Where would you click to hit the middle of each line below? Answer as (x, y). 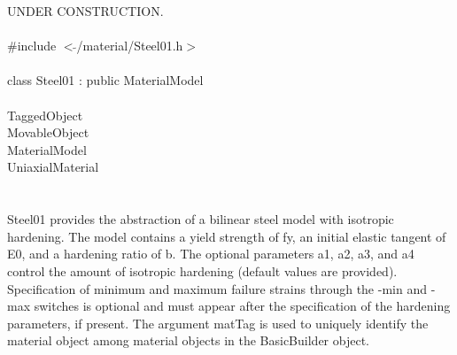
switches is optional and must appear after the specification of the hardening (242, 306)
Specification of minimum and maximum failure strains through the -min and (217, 288)
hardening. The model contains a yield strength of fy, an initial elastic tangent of (227, 236)
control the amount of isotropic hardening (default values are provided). (202, 270)
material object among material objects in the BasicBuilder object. (188, 340)
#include (32, 46)
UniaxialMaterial (53, 167)
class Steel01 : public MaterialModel (105, 80)
